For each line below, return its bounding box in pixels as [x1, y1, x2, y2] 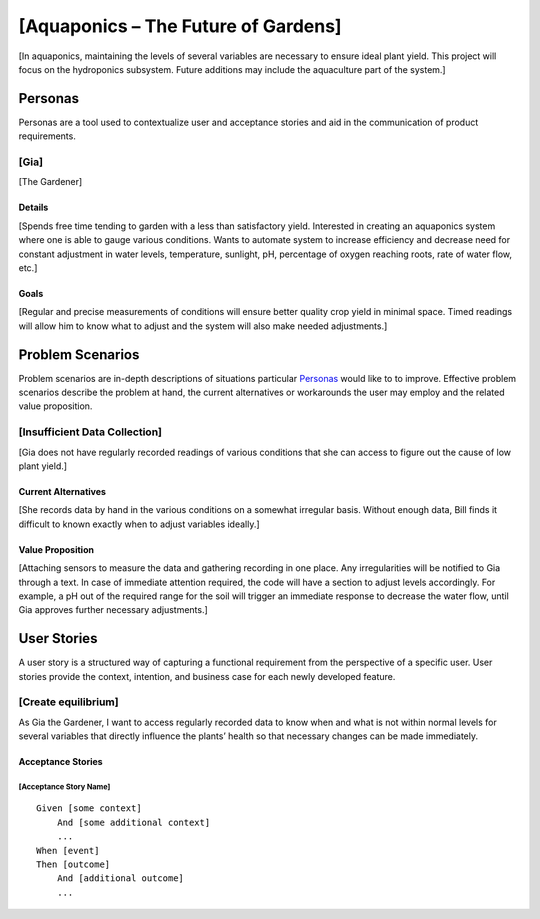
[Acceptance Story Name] [18, 781, 111, 792]
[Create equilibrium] [18, 695, 119, 709]
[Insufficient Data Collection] [18, 425, 162, 439]
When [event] [36, 845, 100, 856]
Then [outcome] [36, 859, 111, 870]
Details [18, 201, 49, 214]
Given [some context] [36, 803, 142, 814]
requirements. [18, 130, 77, 142]
